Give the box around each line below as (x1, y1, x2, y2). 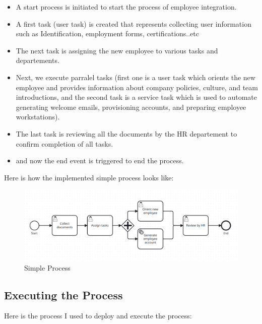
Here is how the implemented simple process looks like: (4, 172, 174, 182)
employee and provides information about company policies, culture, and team (16, 82, 258, 92)
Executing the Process (4, 287, 123, 302)
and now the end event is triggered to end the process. (16, 155, 184, 166)
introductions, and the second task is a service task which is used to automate (16, 92, 257, 102)
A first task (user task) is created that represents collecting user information (16, 18, 251, 29)
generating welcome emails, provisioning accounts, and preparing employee (16, 101, 246, 112)
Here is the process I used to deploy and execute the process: (4, 310, 192, 321)
